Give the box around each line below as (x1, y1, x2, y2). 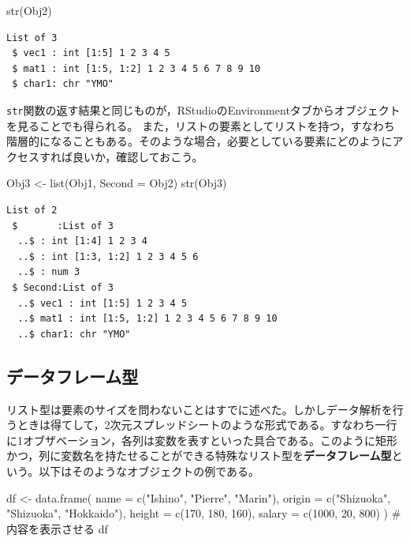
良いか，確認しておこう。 (72, 148, 203, 164)
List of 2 (6, 205, 58, 216)
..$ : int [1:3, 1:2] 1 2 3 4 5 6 (17, 250, 199, 262)
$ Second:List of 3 (12, 281, 114, 293)
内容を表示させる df (6, 520, 108, 536)
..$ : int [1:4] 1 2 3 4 (17, 235, 147, 247)
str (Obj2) (6, 2, 52, 18)
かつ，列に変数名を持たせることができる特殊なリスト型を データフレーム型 (6, 447, 392, 464)
